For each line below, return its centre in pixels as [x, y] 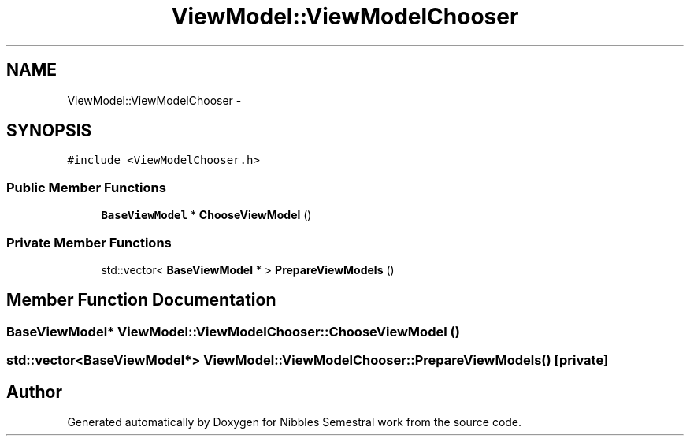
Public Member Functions [86, 187]
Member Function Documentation [141, 300]
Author [34, 392]
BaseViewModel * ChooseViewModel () [206, 215]
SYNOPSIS [49, 131]
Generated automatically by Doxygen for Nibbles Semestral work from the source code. [295, 422]
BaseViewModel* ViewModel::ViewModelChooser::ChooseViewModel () [233, 331]
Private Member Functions [89, 242]
